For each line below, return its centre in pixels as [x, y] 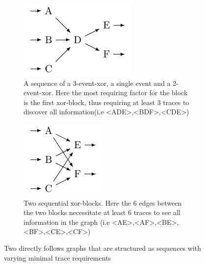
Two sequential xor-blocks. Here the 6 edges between [103, 202]
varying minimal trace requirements [58, 257]
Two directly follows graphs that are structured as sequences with [102, 248]
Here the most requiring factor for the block [122, 93]
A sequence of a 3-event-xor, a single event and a [97, 83]
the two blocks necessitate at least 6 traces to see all [102, 212]
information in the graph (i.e [67, 222]
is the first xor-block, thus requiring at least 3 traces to [106, 102]
